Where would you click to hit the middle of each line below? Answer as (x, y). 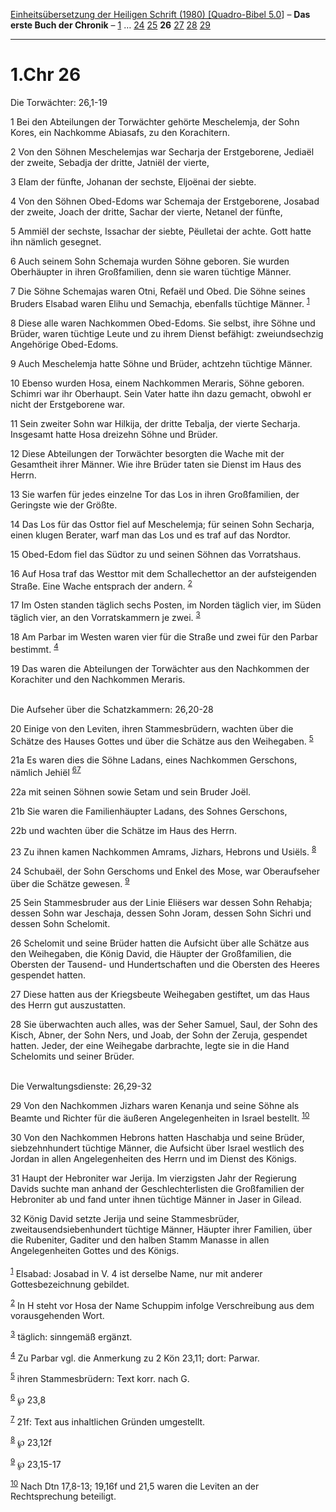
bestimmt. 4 (34, 648)
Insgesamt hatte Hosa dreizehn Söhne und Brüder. (114, 434)
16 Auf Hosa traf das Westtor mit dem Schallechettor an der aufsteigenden (163, 573)
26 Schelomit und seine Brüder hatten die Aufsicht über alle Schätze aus (160, 943)
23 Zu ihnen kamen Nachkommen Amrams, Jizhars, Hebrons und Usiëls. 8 (163, 851)
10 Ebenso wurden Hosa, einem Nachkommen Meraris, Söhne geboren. (157, 383)
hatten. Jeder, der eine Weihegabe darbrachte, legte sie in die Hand (150, 1046)
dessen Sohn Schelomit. (60, 924)
